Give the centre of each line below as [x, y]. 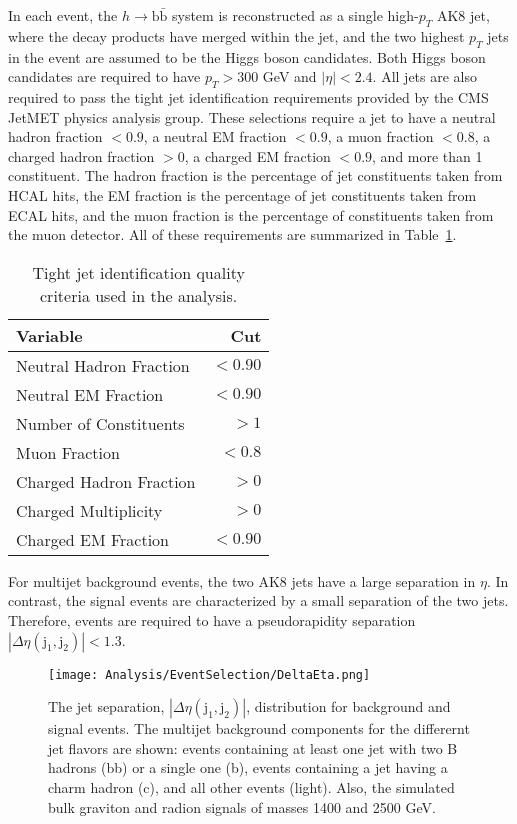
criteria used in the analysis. [139, 295]
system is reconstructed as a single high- [295, 15]
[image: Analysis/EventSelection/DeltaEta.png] [209, 674]
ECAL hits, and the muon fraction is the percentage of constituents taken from [251, 214]
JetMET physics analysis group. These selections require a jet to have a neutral [252, 116]
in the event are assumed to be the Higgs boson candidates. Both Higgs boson [247, 56]
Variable [49, 335]
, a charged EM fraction [257, 155]
